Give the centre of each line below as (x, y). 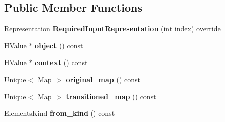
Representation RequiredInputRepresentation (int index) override (112, 28)
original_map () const (103, 79)
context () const (61, 62)
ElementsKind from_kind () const (60, 113)
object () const (59, 45)
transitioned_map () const (111, 96)
